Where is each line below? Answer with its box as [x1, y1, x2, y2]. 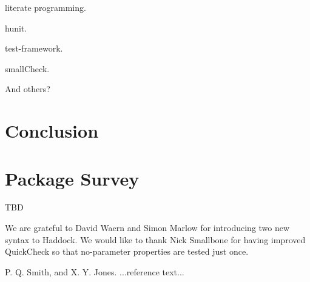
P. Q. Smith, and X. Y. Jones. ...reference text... [5, 265, 184, 278]
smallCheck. [5, 62, 50, 75]
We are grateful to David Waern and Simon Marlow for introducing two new [5, 221, 290, 234]
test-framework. [5, 42, 63, 55]
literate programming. [5, 1, 86, 13]
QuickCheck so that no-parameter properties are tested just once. [5, 245, 249, 258]
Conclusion [5, 118, 99, 143]
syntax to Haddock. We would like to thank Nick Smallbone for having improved [5, 233, 306, 246]
